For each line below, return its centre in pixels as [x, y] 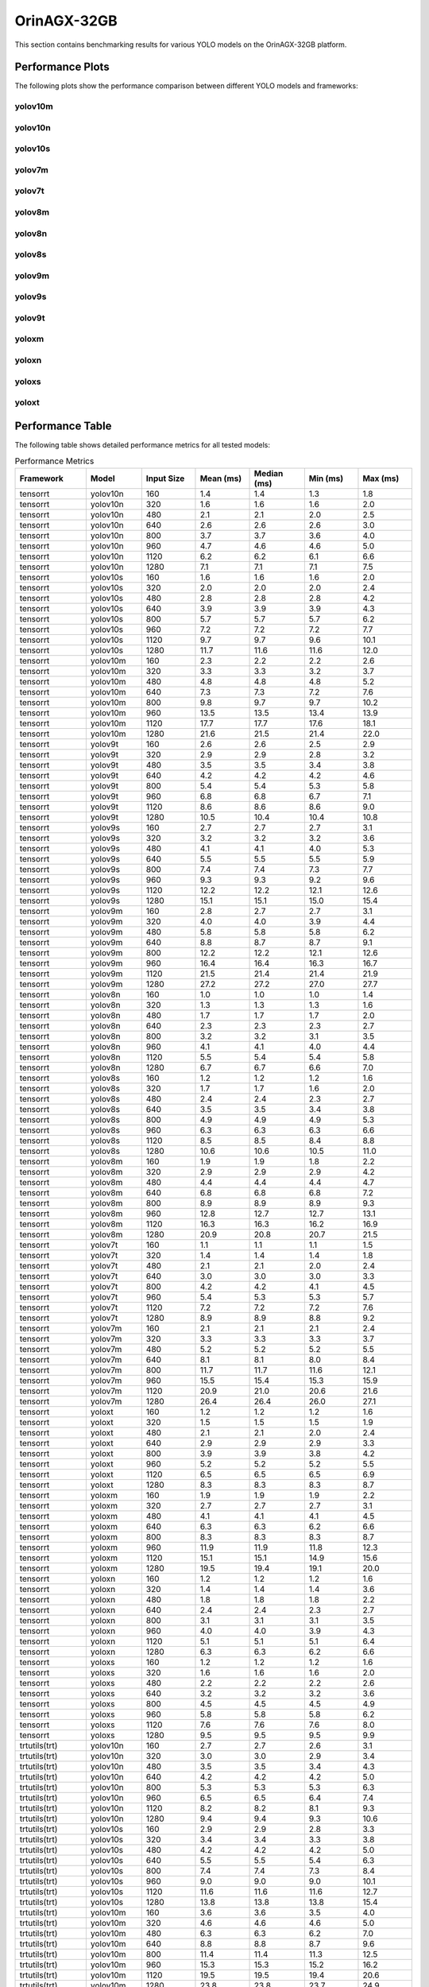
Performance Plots [62, 67]
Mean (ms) [221, 478]
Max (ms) [381, 478]
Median [269, 473]
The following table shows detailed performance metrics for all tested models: [142, 444]
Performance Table [63, 426]
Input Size [165, 478]
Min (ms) [326, 478]
